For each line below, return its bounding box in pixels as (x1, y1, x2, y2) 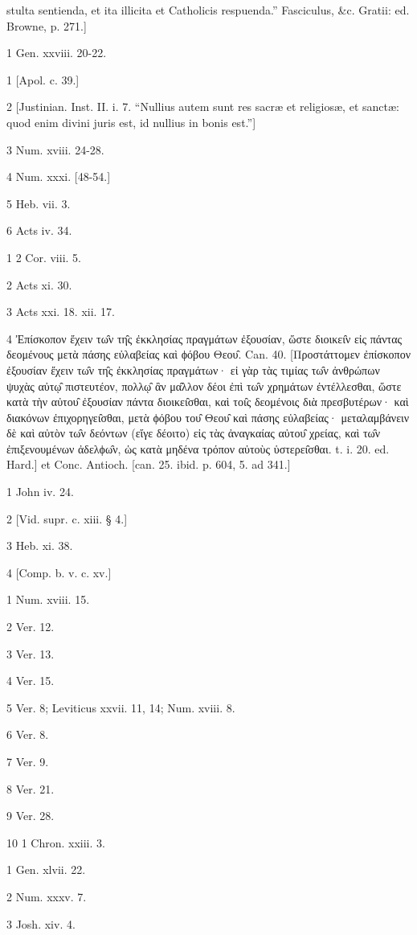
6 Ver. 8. (6, 726, 49, 743)
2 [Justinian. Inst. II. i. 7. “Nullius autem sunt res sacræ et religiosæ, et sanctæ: (6, 98, 399, 115)
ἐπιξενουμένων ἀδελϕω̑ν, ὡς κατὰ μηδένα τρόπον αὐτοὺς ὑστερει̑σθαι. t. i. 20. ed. (6, 440, 390, 457)
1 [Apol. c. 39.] (6, 71, 80, 88)
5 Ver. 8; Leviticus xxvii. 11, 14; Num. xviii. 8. (6, 699, 235, 716)
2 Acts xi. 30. (6, 276, 72, 293)
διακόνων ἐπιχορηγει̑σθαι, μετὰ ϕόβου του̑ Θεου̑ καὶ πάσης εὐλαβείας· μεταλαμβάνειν (6, 408, 410, 425)
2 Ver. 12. (6, 618, 55, 635)
